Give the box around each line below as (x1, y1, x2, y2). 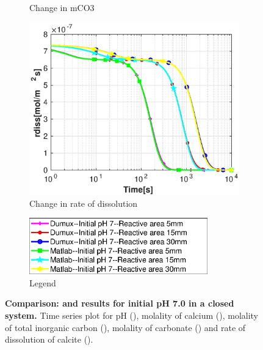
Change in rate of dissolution (29, 196, 138, 209)
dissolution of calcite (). (5, 333, 93, 346)
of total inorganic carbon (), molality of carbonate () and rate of (5, 321, 246, 333)
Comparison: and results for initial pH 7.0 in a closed (5, 297, 234, 310)
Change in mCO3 (29, 1, 95, 13)
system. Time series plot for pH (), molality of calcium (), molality (5, 309, 258, 322)
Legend (29, 276, 56, 289)
